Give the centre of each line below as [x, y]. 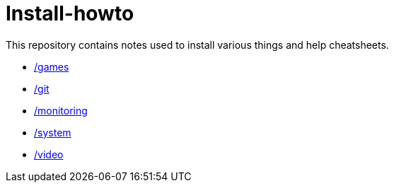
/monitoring [61, 110]
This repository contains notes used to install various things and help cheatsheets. [197, 45]
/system [53, 132]
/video [49, 154]
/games [52, 66]
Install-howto [70, 13]
